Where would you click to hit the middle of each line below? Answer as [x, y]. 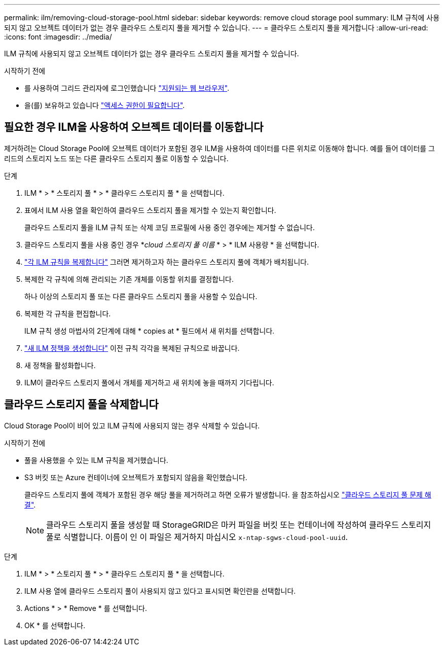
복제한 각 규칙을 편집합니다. [68, 313]
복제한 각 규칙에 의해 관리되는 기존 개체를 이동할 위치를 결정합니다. [129, 279]
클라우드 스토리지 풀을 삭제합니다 [81, 405]
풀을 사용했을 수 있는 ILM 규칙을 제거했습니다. [96, 460]
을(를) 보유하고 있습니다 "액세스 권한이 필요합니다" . [105, 105]
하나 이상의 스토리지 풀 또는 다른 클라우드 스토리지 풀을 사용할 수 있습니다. [141, 296]
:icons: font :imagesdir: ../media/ [58, 37]
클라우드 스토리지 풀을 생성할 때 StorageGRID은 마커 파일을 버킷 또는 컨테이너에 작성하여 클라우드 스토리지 [239, 525]
